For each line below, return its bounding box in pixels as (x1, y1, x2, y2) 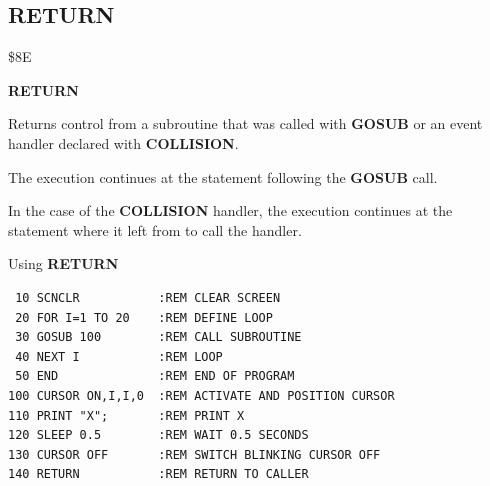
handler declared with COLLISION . (8, 132, 239, 153)
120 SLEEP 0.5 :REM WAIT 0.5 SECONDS (8, 428, 309, 443)
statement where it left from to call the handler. (8, 219, 302, 240)
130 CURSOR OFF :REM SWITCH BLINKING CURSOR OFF (8, 447, 381, 462)
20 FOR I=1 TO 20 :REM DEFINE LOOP (15, 310, 273, 325)
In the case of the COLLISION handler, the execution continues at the (8, 200, 453, 221)
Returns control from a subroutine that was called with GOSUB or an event (8, 113, 483, 134)
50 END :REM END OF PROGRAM (15, 369, 295, 384)
